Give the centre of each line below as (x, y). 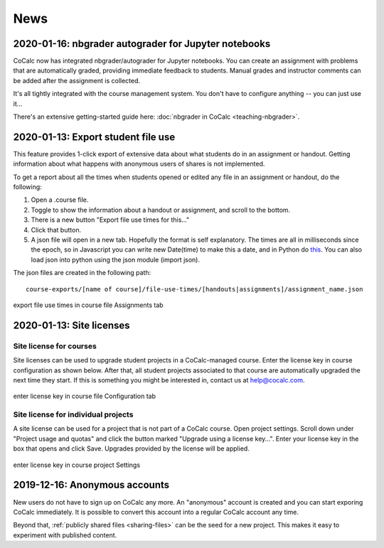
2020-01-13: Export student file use (94, 137)
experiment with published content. (65, 535)
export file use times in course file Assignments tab (88, 305)
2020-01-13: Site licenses (71, 325)
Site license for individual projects (73, 414)
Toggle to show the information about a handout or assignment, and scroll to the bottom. (161, 210)
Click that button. (56, 230)
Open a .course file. (60, 200)
